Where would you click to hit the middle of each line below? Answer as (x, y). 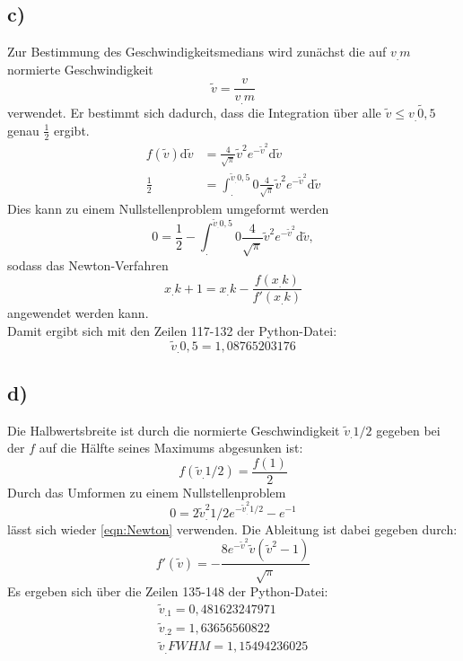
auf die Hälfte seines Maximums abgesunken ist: (171, 448)
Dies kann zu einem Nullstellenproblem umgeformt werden (168, 208)
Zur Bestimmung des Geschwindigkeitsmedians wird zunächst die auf (197, 52)
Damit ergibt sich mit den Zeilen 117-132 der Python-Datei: (172, 331)
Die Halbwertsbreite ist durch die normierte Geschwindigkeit (174, 430)
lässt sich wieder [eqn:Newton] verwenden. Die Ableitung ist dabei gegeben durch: (232, 529)
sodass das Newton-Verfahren (88, 264)
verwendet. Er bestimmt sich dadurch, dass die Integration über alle (194, 113)
